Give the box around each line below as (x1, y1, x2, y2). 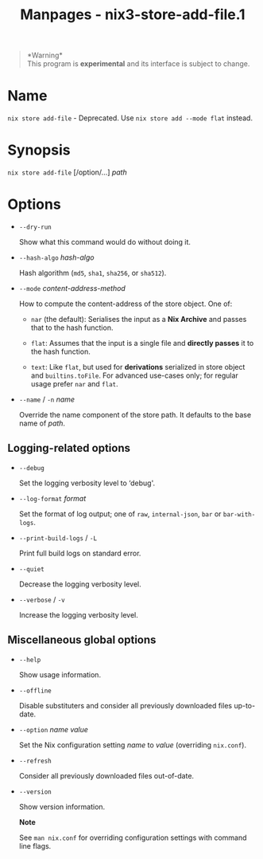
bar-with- (222, 510, 256, 519)
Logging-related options (7, 441, 130, 455)
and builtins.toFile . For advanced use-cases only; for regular (30, 371, 239, 380)
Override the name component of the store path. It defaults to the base (18, 410, 252, 419)
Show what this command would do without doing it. (18, 237, 191, 246)
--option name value (18, 724, 89, 734)
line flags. (18, 841, 52, 850)
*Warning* (26, 50, 63, 61)
